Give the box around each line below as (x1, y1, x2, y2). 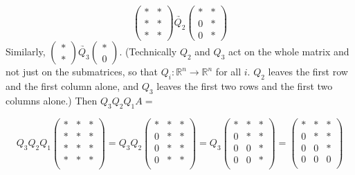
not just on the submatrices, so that (6, 64, 158, 79)
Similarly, (6, 44, 46, 59)
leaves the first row (268, 64, 348, 79)
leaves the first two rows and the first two (156, 78, 333, 93)
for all (215, 64, 242, 79)
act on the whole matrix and (228, 44, 349, 59)
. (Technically (119, 44, 177, 59)
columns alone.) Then (6, 93, 98, 107)
